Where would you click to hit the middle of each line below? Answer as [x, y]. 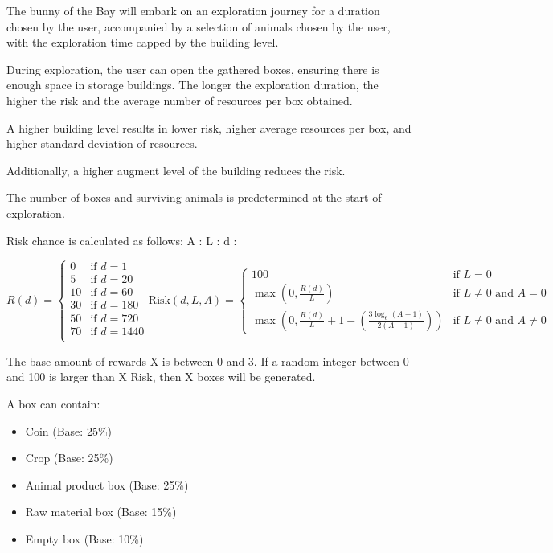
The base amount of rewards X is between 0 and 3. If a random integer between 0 [208, 360]
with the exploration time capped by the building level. [143, 42]
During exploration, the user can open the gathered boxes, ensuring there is [193, 69]
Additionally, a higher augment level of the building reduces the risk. [176, 170]
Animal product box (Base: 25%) [107, 484]
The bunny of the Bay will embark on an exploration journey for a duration [193, 10]
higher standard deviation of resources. [102, 143]
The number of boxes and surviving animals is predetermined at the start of [194, 197]
